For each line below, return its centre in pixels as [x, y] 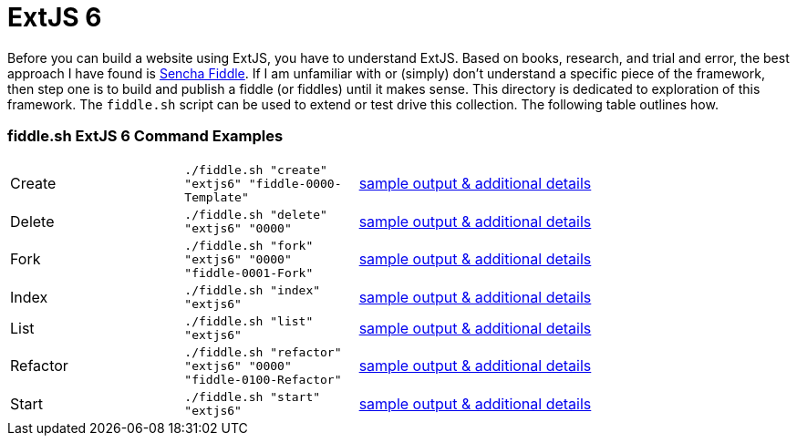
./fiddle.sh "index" [253, 290]
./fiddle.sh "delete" [256, 214]
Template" [217, 197]
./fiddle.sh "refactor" [263, 352]
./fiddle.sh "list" [249, 321]
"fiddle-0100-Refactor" [263, 379]
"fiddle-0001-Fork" [249, 273]
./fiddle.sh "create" [256, 170]
